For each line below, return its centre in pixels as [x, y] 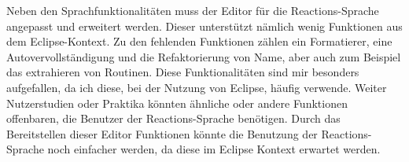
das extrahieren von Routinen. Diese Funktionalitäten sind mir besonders [183, 72]
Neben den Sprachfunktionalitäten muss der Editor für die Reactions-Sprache [193, 10]
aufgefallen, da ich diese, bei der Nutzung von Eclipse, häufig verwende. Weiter [197, 87]
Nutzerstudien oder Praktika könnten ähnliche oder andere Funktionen [177, 103]
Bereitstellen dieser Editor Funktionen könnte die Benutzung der [162, 133]
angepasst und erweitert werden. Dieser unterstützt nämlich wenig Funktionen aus [204, 26]
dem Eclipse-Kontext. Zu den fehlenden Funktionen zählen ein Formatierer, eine [199, 41]
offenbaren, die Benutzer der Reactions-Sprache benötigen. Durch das [173, 118]
